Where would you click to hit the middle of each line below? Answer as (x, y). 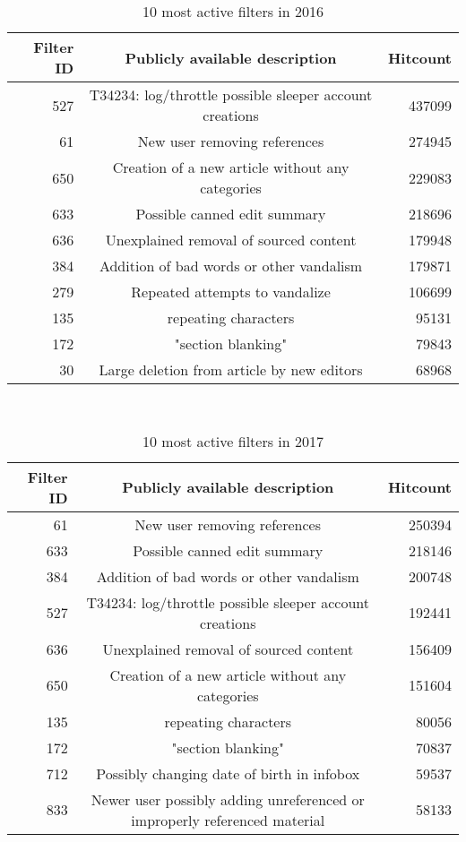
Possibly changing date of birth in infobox (228, 773)
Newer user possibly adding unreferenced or (228, 799)
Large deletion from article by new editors (231, 369)
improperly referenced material (228, 820)
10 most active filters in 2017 (233, 441)
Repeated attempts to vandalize (231, 292)
